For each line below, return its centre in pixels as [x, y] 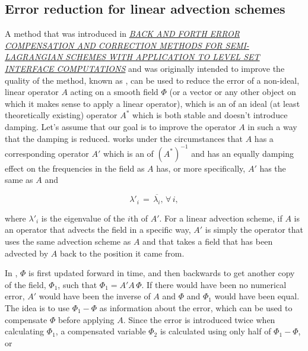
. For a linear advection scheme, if [221, 218]
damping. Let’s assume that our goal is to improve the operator [120, 126]
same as [19, 180]
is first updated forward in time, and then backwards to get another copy [162, 273]
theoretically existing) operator [61, 115]
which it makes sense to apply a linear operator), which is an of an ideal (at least [153, 103]
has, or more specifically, [201, 168]
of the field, [26, 284]
